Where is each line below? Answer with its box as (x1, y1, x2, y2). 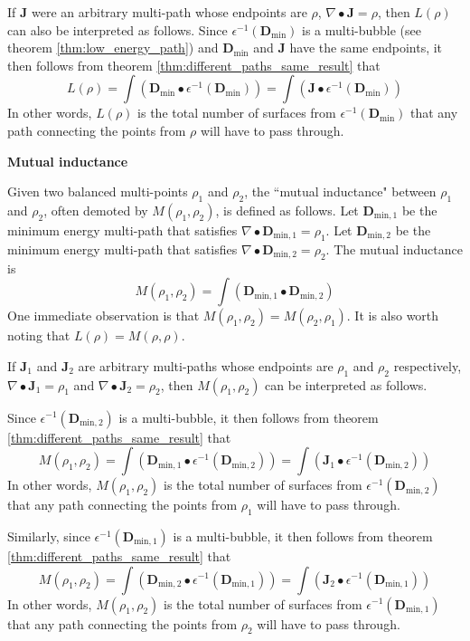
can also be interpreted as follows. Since (7, 20, 228, 39)
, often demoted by (43, 200, 148, 219)
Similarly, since (7, 526, 90, 545)
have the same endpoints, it (289, 38, 443, 57)
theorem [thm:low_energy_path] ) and (7, 38, 219, 57)
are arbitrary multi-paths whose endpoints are (78, 356, 334, 375)
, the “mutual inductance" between (244, 182, 437, 201)
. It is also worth (346, 306, 439, 325)
